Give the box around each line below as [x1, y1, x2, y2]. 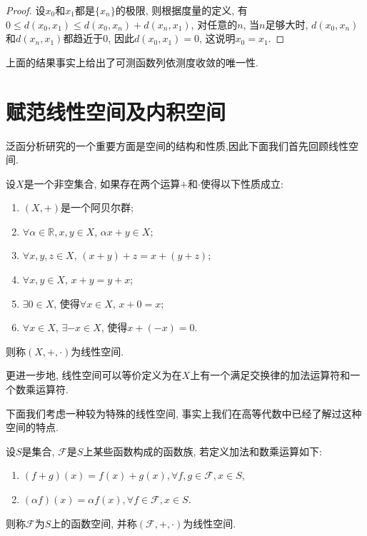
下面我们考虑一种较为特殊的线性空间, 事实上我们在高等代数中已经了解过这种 [6, 405, 362, 420]
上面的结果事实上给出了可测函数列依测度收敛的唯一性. [6, 54, 258, 69]
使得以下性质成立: [200, 176, 283, 191]
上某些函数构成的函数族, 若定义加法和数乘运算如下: [83, 443, 322, 458]
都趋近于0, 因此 [63, 31, 134, 46]
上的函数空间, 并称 [51, 515, 137, 530]
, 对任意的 [191, 16, 238, 31]
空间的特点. [6, 420, 59, 435]
